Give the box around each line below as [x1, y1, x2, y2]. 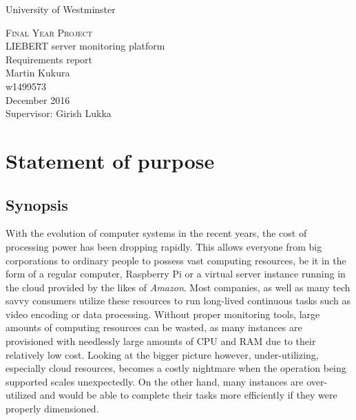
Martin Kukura [6, 65, 70, 80]
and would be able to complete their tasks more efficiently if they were [39, 388, 337, 402]
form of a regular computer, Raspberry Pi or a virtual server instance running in [6, 266, 346, 281]
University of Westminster [6, 2, 116, 16]
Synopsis [6, 193, 68, 215]
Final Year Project [6, 25, 93, 39]
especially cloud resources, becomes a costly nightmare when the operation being [6, 361, 346, 375]
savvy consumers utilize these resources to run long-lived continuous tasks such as [6, 293, 351, 308]
